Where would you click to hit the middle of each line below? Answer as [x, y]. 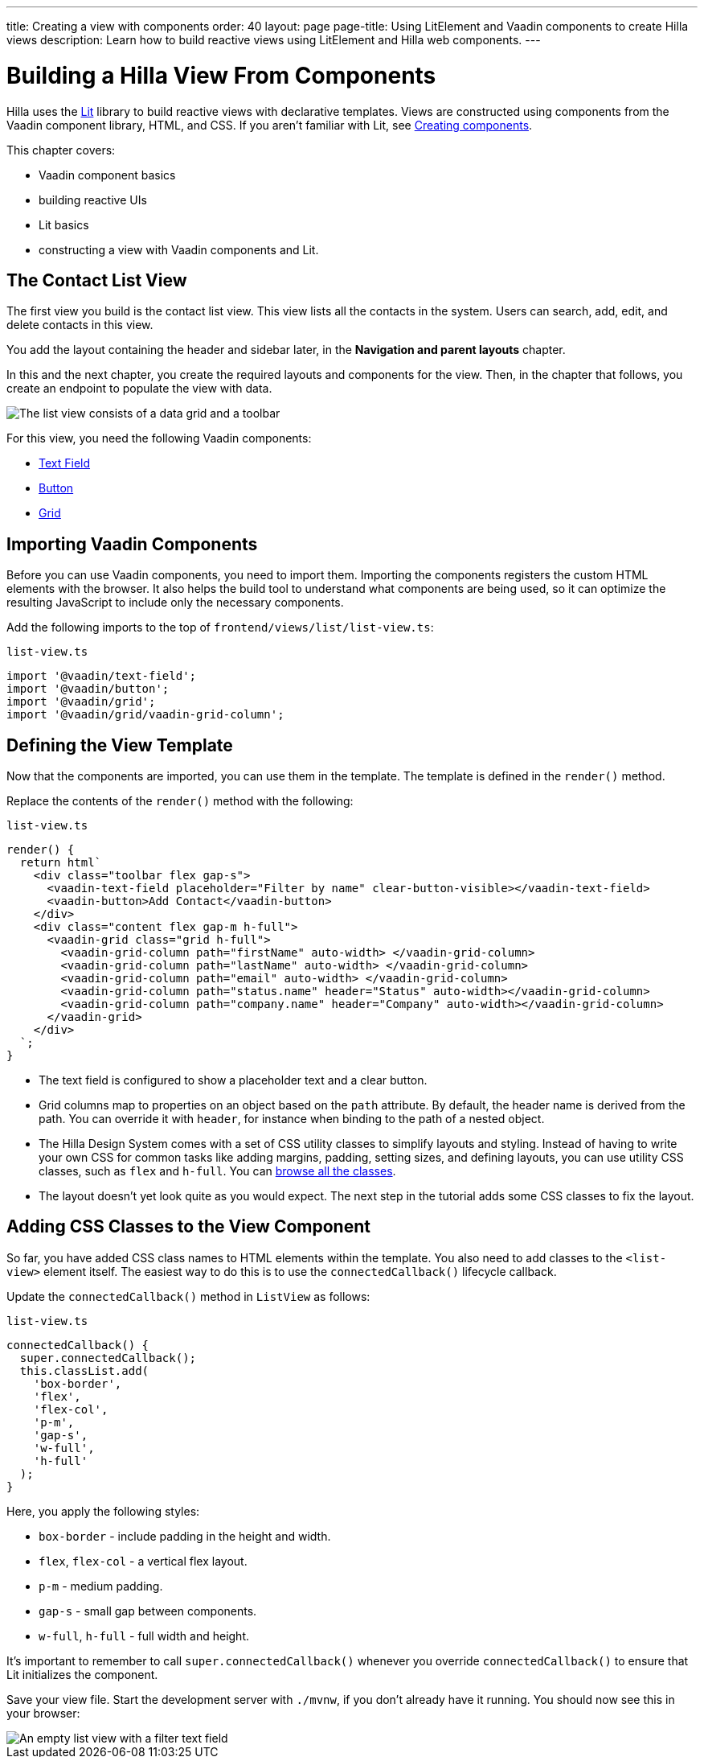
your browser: [43, 1713]
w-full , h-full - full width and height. [144, 1636]
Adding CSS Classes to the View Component [188, 1227]
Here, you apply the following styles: [103, 1511]
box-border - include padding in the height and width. [185, 1536]
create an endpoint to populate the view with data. [139, 389]
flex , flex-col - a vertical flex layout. [143, 1561]
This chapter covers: [61, 150]
